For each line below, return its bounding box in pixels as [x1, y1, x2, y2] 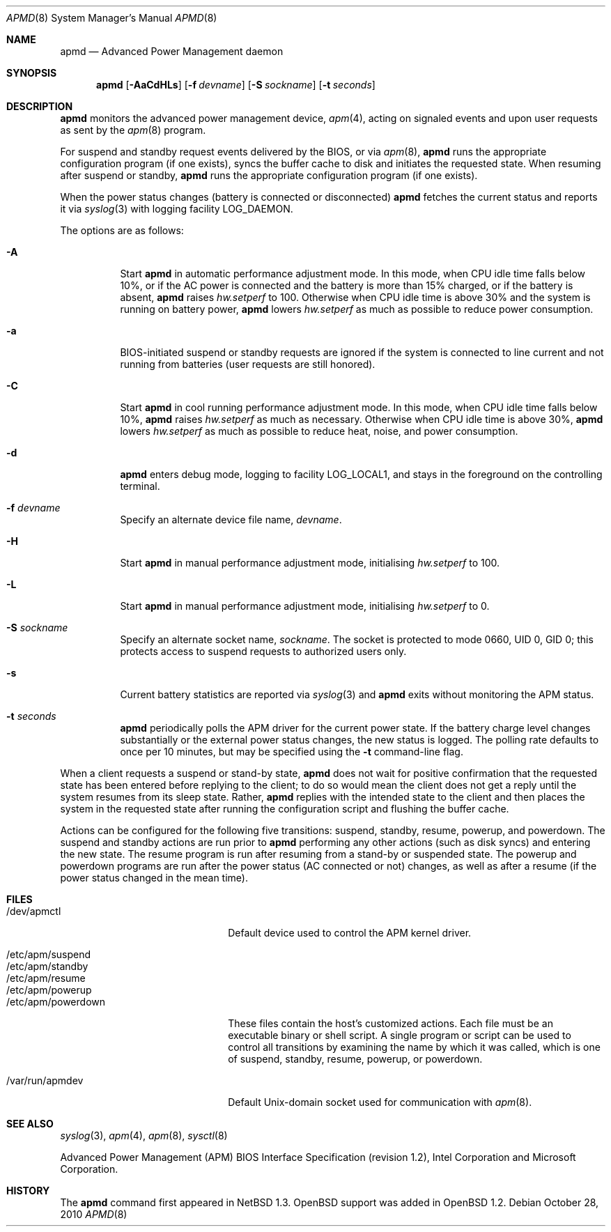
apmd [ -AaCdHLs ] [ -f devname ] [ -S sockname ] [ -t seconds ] [96, 79, 376, 91]
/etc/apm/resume [6, 972, 86, 984]
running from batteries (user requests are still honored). [120, 358, 376, 370]
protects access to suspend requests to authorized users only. [120, 645, 407, 657]
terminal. [120, 480, 160, 492]
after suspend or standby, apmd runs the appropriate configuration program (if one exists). [60, 169, 478, 181]
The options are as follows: [60, 224, 184, 236]
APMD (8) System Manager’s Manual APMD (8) [6, 12, 217, 24]
